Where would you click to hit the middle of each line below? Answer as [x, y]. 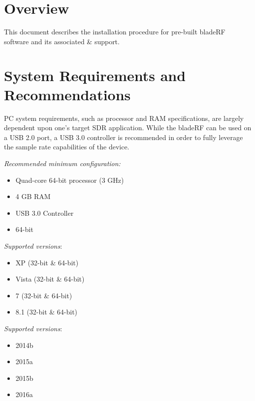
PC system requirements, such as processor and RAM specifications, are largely [124, 118]
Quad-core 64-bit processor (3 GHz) [70, 180]
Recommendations [67, 94]
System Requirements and [95, 75]
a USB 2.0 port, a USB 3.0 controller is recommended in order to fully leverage [124, 137]
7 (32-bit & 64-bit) [44, 295]
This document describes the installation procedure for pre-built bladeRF [115, 32]
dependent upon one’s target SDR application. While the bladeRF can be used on [128, 128]
